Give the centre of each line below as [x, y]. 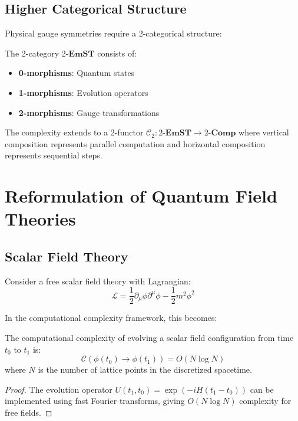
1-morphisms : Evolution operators [83, 92]
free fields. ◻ [29, 412]
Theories [40, 219]
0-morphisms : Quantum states [77, 73]
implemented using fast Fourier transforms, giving [95, 401]
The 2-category [32, 53]
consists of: [117, 53]
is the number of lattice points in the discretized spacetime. [145, 369]
